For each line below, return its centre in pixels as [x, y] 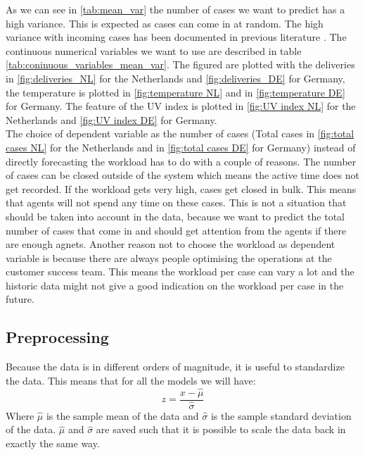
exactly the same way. [53, 443]
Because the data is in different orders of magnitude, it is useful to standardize [175, 367]
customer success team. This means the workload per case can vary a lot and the [180, 272]
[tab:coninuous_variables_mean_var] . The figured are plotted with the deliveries [180, 64]
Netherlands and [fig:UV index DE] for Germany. [111, 119]
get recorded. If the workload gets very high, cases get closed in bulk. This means [181, 188]
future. [20, 299]
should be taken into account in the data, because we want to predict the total [175, 216]
